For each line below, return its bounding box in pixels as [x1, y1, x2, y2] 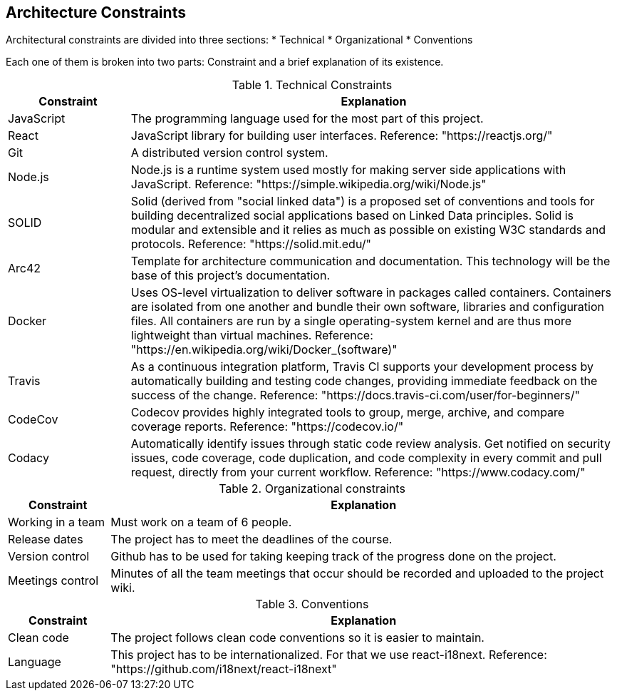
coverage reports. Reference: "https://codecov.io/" [130, 419, 404, 434]
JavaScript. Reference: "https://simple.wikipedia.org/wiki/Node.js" [130, 177, 487, 192]
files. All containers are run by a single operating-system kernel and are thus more [130, 314, 572, 329]
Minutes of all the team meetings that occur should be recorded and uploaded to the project [110, 566, 604, 581]
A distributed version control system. [130, 145, 328, 160]
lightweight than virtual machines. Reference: [130, 328, 373, 343]
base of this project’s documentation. [130, 268, 331, 283]
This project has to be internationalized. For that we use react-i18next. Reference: [110, 648, 547, 662]
